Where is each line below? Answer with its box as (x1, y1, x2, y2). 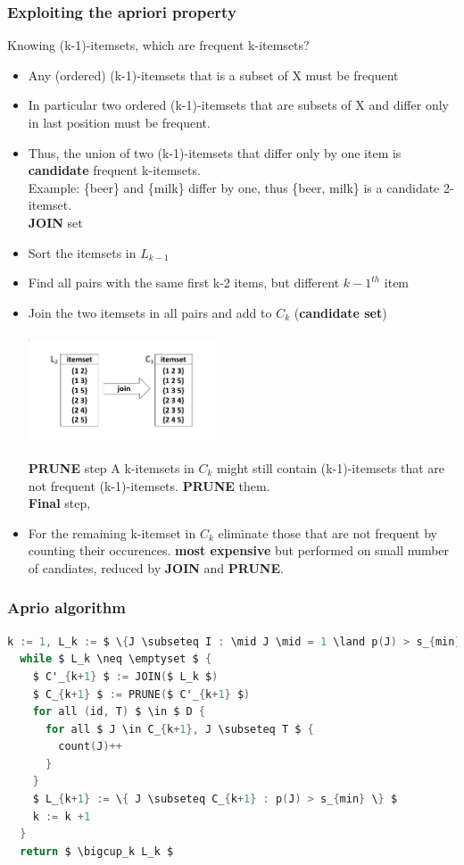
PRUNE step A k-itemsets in (28, 458, 195, 477)
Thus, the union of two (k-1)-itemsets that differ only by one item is (28, 143, 402, 162)
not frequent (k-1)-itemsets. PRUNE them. (28, 476, 270, 495)
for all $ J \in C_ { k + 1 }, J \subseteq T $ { (45, 722, 314, 736)
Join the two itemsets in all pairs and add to (28, 303, 272, 321)
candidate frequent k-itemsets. (28, 161, 201, 179)
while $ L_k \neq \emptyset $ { (20, 653, 212, 666)
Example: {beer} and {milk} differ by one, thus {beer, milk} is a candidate (28, 178, 440, 196)
